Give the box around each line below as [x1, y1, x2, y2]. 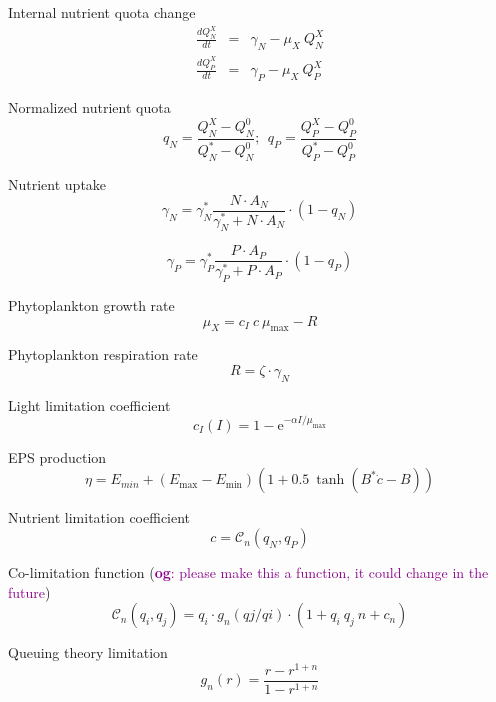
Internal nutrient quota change [8, 2, 196, 22]
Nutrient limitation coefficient [8, 507, 191, 528]
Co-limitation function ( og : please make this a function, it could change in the [8, 562, 489, 583]
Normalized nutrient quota [8, 96, 171, 117]
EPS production [8, 446, 107, 467]
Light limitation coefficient [8, 394, 171, 415]
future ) [8, 581, 51, 602]
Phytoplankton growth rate [8, 295, 175, 316]
